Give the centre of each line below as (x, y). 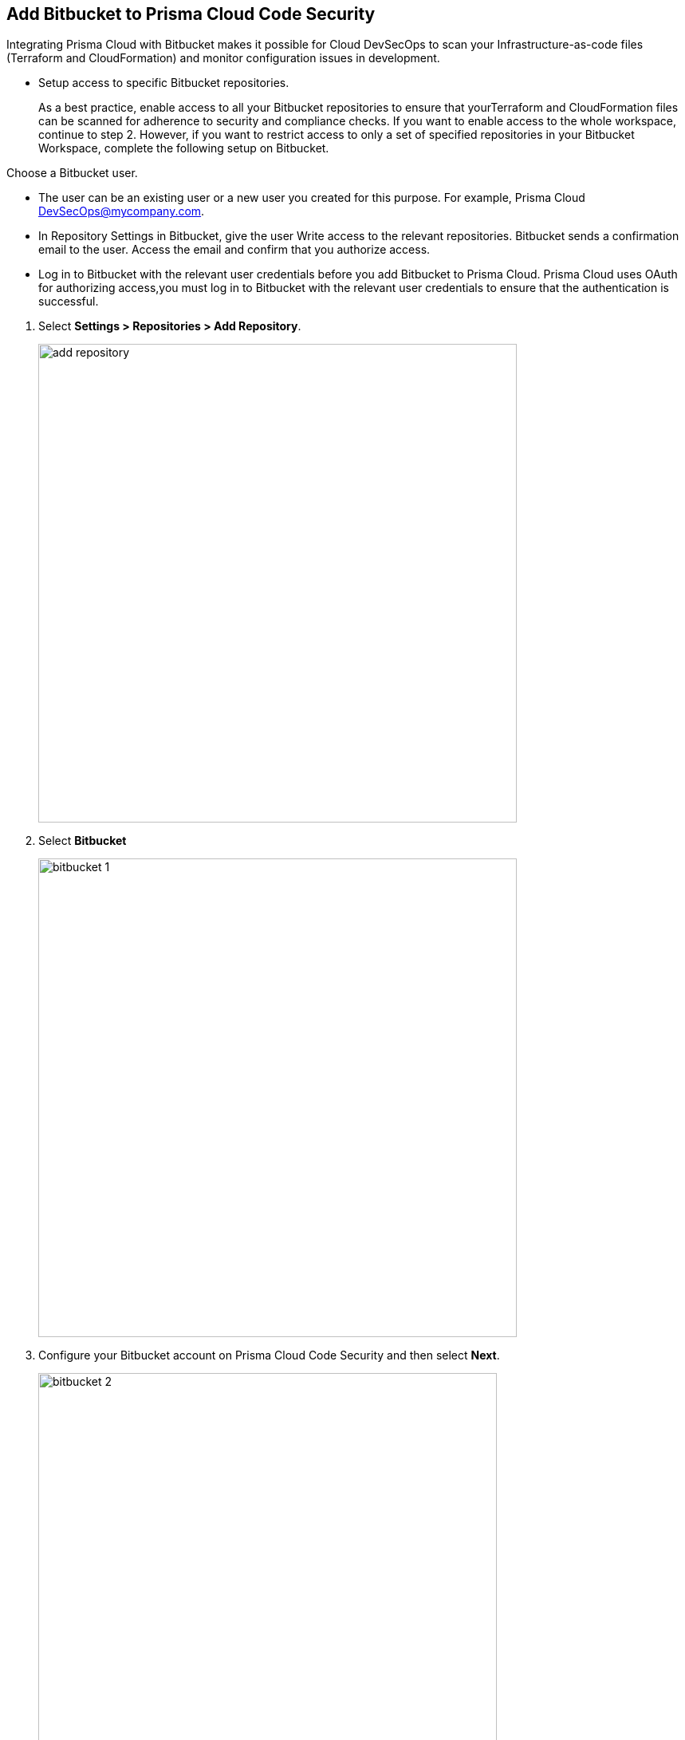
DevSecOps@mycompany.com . (122, 211)
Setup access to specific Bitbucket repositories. (164, 83)
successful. (69, 302)
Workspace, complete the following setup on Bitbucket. (184, 148)
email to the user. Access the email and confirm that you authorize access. (234, 250)
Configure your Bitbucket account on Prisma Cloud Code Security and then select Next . (269, 1355)
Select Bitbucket (83, 841)
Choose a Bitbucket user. (72, 173)
